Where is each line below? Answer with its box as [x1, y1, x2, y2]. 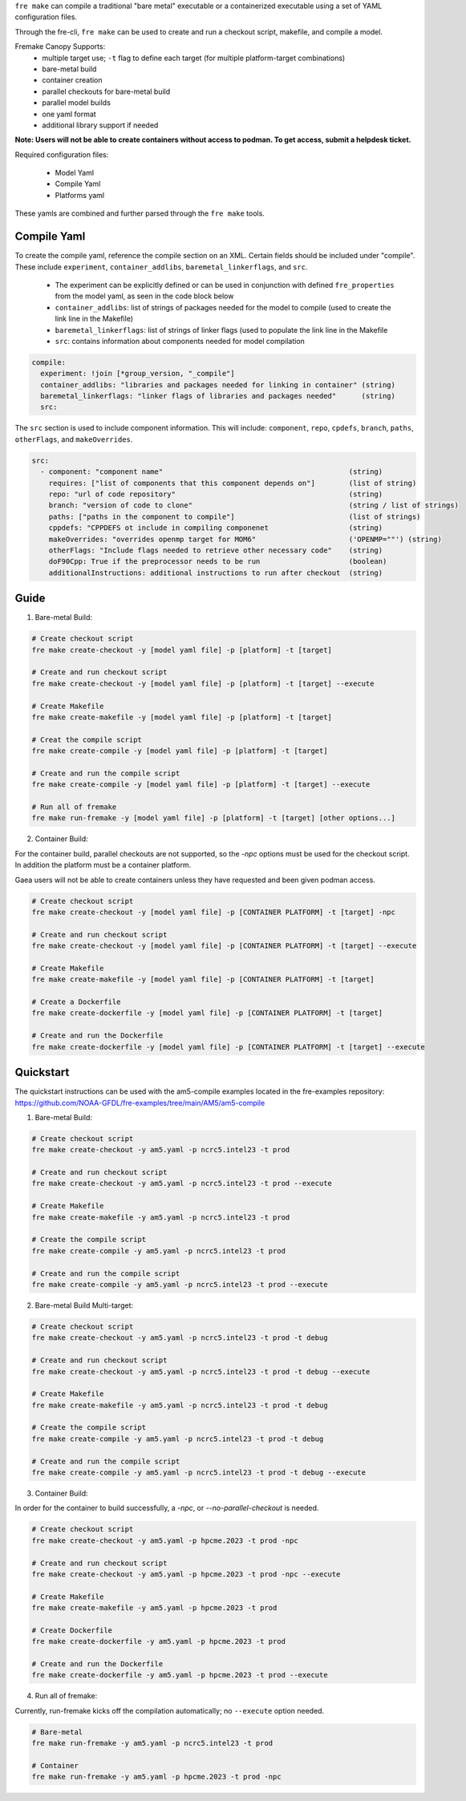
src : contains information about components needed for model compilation [55, 336, 305, 346]
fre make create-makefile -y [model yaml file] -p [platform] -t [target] [31, 712, 333, 722]
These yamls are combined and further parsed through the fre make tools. [14, 208, 265, 218]
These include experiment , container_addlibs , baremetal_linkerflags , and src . [14, 261, 308, 272]
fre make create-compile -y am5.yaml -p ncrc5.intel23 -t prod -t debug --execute [31, 1468, 367, 1477]
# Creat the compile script [31, 735, 142, 744]
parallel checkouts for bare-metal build [42, 87, 171, 96]
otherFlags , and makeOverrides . [14, 434, 133, 444]
